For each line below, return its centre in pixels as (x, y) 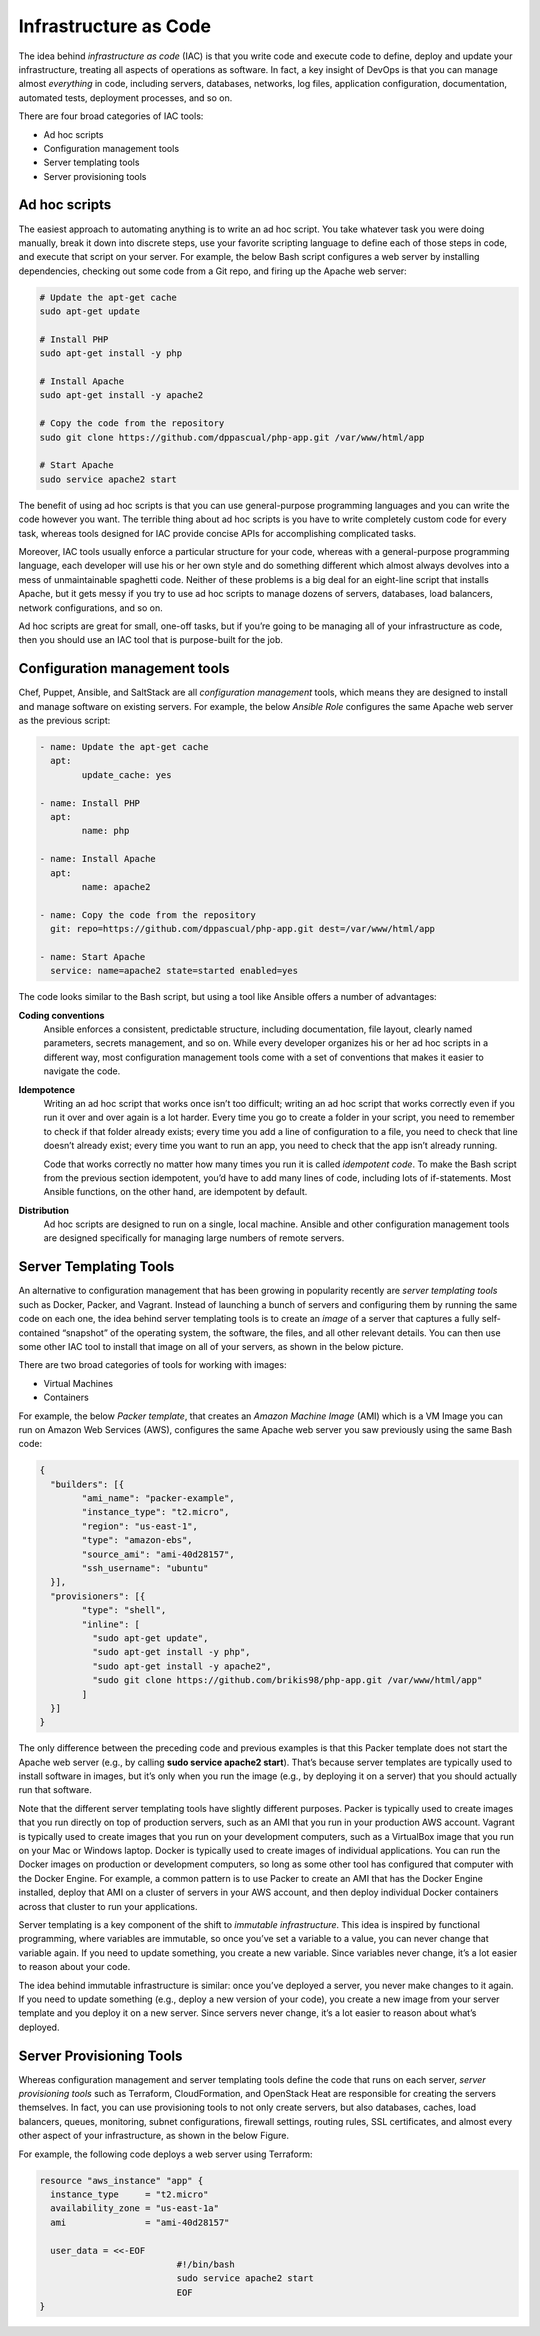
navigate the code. (82, 1071)
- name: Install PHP (89, 803)
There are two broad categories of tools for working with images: (152, 1365)
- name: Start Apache (92, 956)
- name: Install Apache (98, 859)
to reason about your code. (74, 1967)
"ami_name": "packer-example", (158, 1498)
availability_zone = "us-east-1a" (135, 2208)
